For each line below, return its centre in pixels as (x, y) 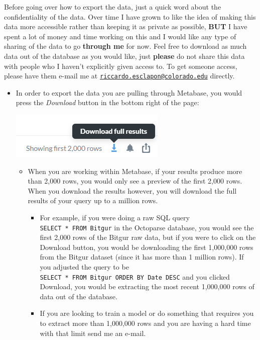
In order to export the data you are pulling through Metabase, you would (129, 92)
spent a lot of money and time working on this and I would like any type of (120, 36)
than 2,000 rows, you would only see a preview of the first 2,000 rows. (135, 181)
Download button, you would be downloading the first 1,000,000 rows (147, 247)
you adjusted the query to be (84, 267)
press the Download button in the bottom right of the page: (107, 102)
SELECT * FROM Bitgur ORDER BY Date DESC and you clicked (135, 276)
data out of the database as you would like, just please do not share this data (124, 56)
